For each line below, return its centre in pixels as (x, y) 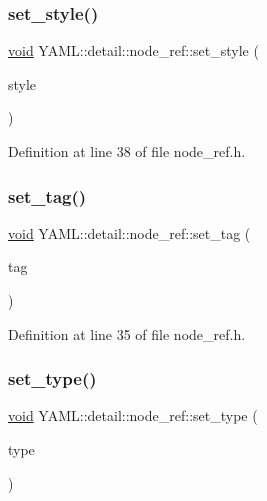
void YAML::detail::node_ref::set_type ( (133, 415)
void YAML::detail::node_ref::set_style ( (133, 50)
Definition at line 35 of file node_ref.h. (127, 333)
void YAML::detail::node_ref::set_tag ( (129, 232)
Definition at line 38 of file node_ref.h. (127, 151)
